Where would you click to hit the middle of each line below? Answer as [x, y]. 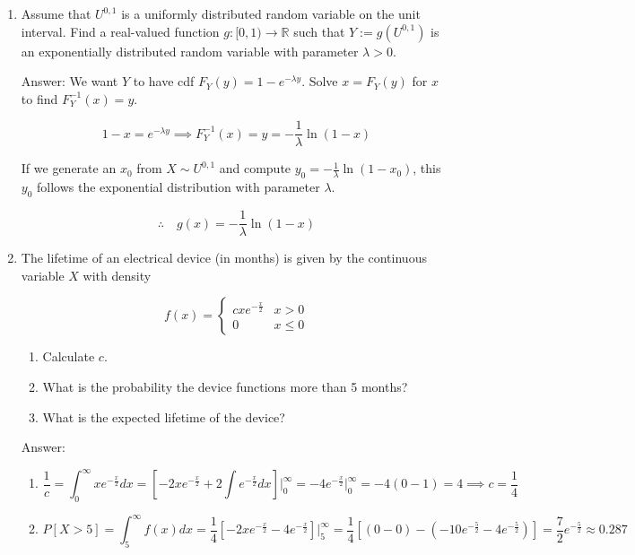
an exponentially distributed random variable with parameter [190, 51]
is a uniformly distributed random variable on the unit [271, 13]
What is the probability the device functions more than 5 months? [225, 386]
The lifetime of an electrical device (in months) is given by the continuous [224, 258]
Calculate [69, 356]
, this [427, 168]
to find [39, 98]
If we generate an [69, 168]
